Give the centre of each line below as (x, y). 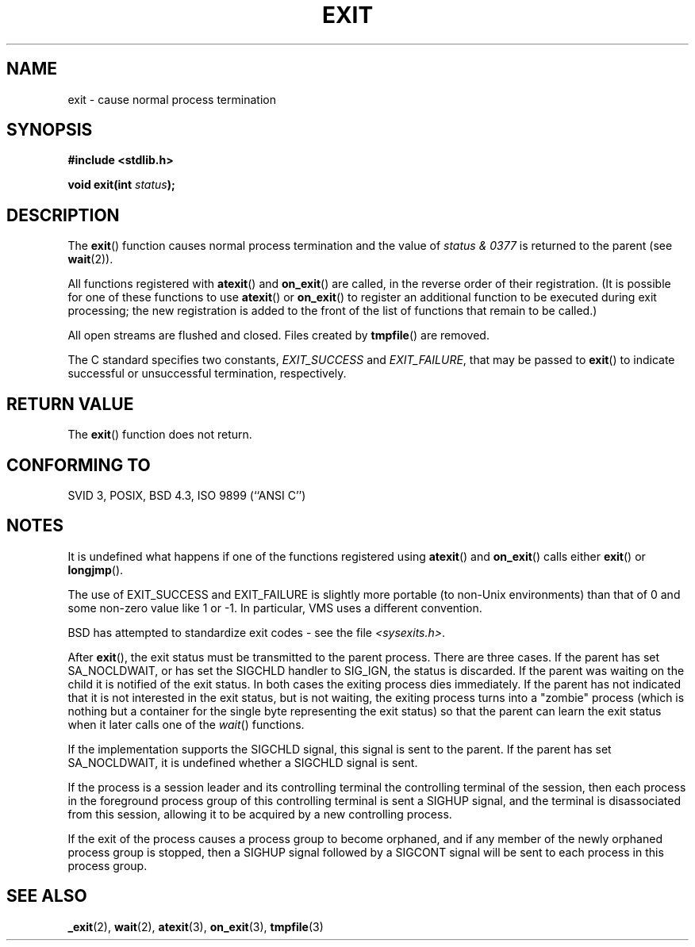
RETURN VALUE (70, 404)
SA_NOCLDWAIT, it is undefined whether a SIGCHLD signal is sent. (243, 762)
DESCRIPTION (63, 215)
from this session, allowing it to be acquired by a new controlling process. (260, 814)
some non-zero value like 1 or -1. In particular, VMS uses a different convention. (275, 608)
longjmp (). (96, 569)
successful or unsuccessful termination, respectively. (207, 374)
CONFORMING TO (79, 465)
